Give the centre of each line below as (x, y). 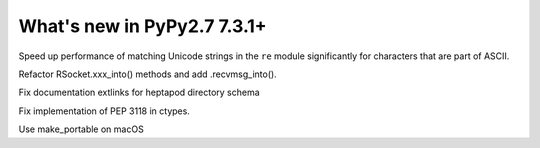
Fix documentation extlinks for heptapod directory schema (139, 92)
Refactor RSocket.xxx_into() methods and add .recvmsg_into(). (147, 74)
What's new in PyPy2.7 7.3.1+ (142, 26)
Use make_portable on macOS (81, 129)
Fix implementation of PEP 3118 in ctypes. (104, 111)
